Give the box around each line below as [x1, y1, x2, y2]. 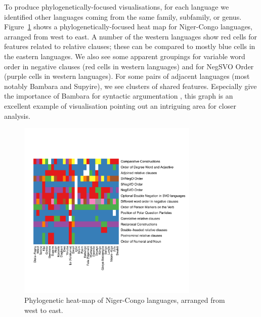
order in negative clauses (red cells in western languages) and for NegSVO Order [4, 61, 254, 71]
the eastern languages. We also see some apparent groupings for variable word [4, 51, 245, 61]
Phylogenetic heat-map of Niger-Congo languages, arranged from [24, 295, 225, 305]
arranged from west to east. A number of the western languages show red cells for [4, 31, 257, 41]
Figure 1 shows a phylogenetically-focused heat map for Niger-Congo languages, [4, 21, 253, 32]
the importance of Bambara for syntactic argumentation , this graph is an [4, 90, 233, 101]
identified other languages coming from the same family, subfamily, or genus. [4, 11, 242, 22]
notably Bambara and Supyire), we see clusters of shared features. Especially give [4, 80, 257, 91]
